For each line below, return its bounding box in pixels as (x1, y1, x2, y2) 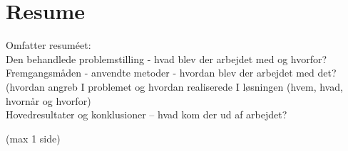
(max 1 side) (6, 130, 61, 145)
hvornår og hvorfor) (6, 93, 91, 108)
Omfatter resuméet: (6, 38, 91, 52)
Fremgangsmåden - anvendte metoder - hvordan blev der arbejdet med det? (6, 65, 337, 80)
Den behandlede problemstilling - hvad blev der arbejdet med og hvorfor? (6, 51, 327, 66)
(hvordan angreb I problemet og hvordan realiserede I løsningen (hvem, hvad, (6, 79, 343, 94)
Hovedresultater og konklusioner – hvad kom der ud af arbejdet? (6, 107, 287, 122)
